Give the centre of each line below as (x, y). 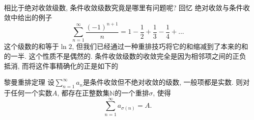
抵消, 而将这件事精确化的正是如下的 (61, 65)
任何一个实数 (31, 93)
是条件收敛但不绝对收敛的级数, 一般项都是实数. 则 (163, 82)
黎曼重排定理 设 (29, 82)
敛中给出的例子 (28, 17)
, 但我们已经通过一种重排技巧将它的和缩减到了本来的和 (160, 46)
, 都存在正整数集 (84, 93)
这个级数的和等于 (31, 46)
